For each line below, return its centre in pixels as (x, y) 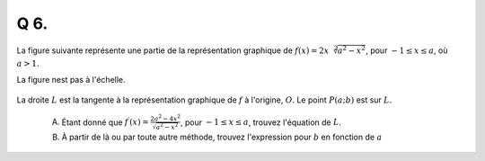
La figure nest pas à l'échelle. (71, 80)
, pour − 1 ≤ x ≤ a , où (406, 50)
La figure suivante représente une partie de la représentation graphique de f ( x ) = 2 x (173, 50)
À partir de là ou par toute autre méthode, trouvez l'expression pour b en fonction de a (222, 137)
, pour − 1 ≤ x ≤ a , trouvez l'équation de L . (260, 122)
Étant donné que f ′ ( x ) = (105, 121)
